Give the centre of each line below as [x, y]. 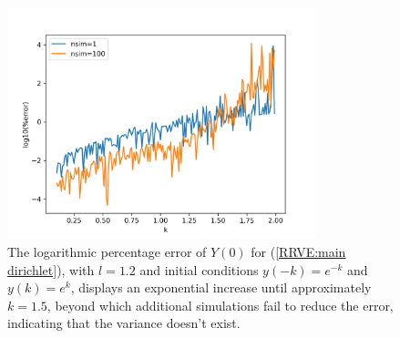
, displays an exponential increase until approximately [221, 287]
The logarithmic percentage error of [107, 251]
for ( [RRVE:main [298, 251]
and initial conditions [199, 269]
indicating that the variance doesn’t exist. [124, 323]
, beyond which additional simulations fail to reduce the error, [220, 305]
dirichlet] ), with [51, 269]
